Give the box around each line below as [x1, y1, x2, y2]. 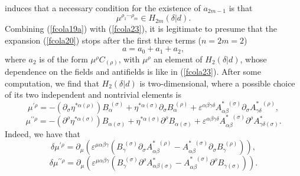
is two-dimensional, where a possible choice [139, 77, 295, 89]
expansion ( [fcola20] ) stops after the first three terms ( [5, 34, 202, 46]
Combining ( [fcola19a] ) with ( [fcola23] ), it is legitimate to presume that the [5, 22, 278, 35]
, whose [240, 52, 267, 65]
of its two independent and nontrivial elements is [5, 88, 181, 101]
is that [229, 2, 253, 14]
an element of [154, 52, 203, 65]
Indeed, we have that [5, 127, 80, 140]
